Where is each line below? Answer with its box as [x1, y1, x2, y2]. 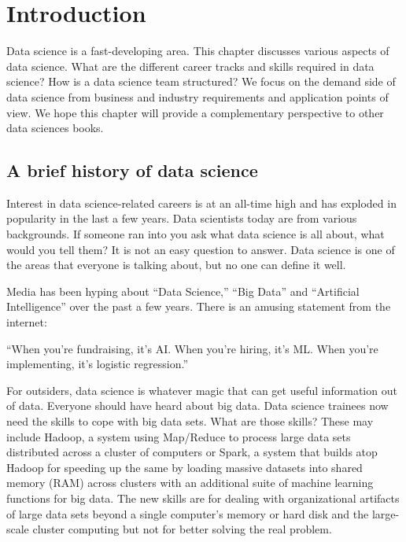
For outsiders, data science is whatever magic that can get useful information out [6, 382, 397, 398]
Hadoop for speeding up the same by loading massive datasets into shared [6, 459, 363, 475]
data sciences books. [6, 120, 104, 136]
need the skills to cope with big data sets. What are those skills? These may [6, 413, 374, 430]
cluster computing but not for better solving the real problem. [32, 521, 332, 537]
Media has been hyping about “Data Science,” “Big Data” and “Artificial [6, 282, 360, 299]
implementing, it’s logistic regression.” [6, 356, 188, 372]
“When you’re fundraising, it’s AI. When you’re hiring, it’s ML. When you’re [6, 340, 378, 356]
